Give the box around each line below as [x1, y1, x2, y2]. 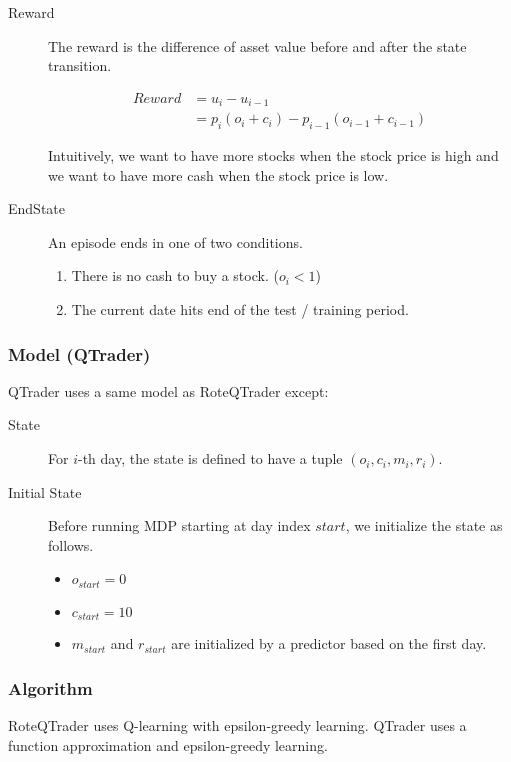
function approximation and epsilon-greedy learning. [8, 734, 328, 755]
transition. [48, 55, 112, 76]
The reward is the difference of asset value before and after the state [48, 35, 467, 56]
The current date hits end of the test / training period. [71, 299, 409, 320]
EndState [8, 198, 65, 219]
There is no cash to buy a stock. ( [71, 265, 279, 286]
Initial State [8, 481, 82, 502]
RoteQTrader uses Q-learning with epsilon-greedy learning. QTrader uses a [8, 715, 467, 736]
